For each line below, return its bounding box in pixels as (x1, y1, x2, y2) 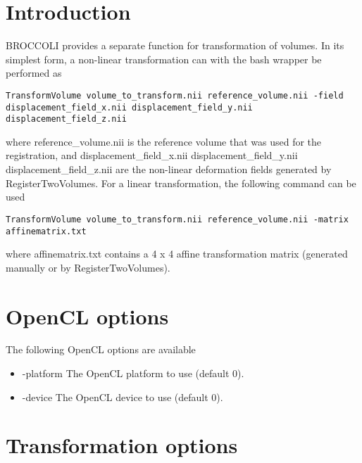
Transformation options (6, 431, 238, 459)
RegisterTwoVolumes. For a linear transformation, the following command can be (6, 175, 356, 190)
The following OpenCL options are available (6, 342, 196, 357)
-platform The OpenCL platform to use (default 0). (22, 366, 244, 381)
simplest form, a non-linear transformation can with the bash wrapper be (6, 51, 322, 66)
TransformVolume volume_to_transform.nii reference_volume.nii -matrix (6, 214, 349, 224)
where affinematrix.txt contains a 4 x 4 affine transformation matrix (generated (6, 246, 348, 261)
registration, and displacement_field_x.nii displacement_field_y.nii (6, 148, 298, 163)
